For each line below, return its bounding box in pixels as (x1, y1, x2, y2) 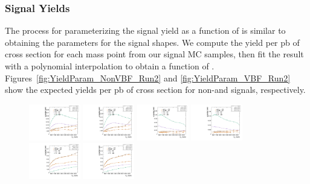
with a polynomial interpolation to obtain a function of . (5, 60, 215, 72)
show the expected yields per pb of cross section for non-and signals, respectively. (5, 83, 306, 96)
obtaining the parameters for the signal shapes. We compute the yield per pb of (5, 36, 300, 48)
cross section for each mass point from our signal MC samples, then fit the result (5, 48, 304, 60)
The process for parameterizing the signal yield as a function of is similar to (5, 24, 286, 37)
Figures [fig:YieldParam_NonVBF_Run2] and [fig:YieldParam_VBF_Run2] (5, 71, 291, 84)
